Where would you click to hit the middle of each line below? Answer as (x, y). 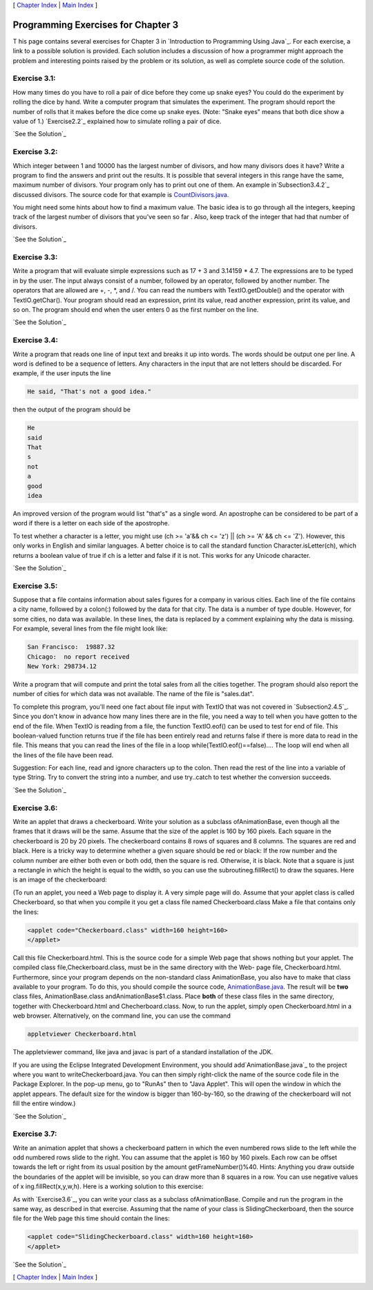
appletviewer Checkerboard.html (82, 1034)
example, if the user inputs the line (62, 373)
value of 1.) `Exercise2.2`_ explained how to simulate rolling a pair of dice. (117, 121)
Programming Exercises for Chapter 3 (96, 25)
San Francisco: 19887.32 (71, 647)
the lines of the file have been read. (63, 755)
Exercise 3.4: (36, 340)
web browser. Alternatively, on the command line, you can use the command (122, 1016)
